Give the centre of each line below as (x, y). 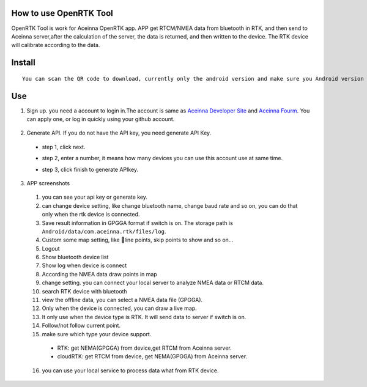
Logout (51, 248)
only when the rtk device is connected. (91, 215)
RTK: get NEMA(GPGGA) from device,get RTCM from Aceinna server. (144, 348)
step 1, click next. (64, 147)
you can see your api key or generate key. (95, 197)
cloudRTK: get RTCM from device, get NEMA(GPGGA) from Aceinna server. (152, 356)
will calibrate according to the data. (56, 45)
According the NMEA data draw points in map (99, 274)
